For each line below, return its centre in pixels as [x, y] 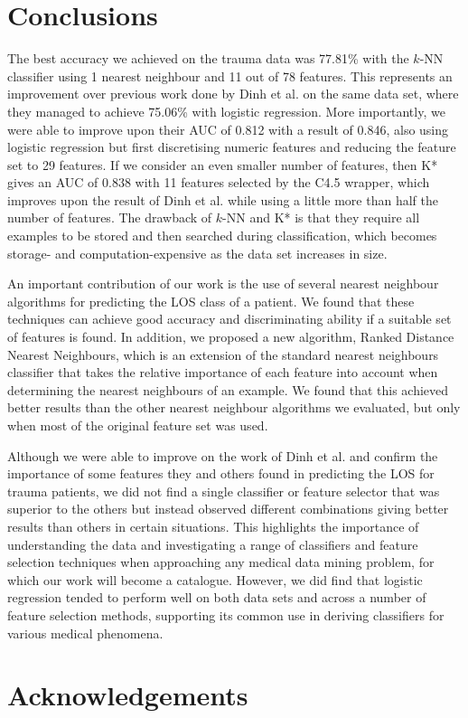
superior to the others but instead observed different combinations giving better [228, 509]
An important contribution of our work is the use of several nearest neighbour [223, 283]
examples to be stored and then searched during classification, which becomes [222, 236]
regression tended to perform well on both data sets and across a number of [217, 597]
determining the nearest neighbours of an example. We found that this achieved [228, 389]
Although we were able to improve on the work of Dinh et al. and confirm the [223, 455]
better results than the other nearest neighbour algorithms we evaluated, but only [234, 407]
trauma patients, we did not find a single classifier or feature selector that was [224, 491]
